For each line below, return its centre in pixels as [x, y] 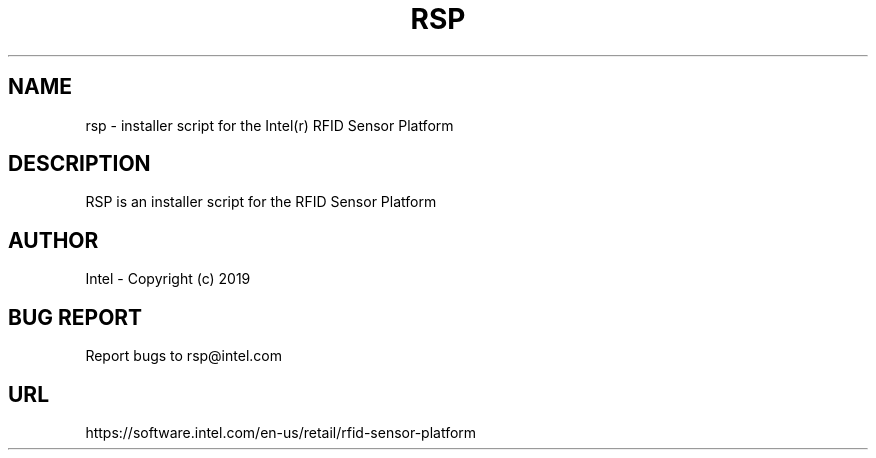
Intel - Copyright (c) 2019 [168, 279]
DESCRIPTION [79, 164]
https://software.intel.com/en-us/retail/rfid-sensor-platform [281, 432]
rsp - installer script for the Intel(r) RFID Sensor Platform [269, 125]
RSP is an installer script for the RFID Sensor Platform [261, 202]
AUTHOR [53, 240]
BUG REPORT [75, 317]
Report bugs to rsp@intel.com [183, 356]
